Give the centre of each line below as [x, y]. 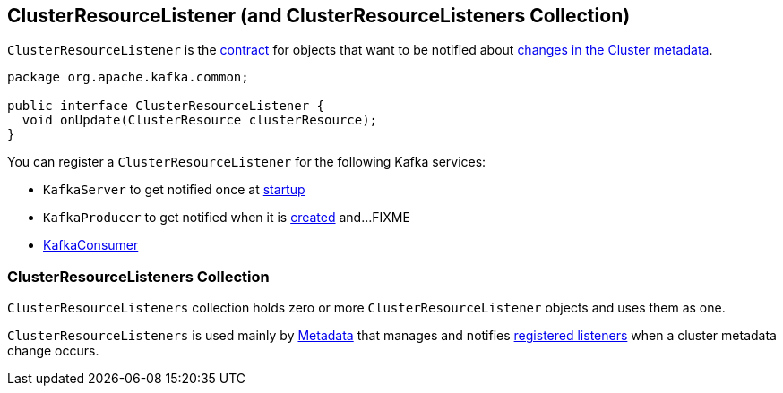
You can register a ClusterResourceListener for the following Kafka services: [247, 162]
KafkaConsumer [91, 245]
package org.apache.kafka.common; [128, 77]
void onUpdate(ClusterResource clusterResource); [200, 120]
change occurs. [53, 351]
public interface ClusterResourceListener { [166, 106]
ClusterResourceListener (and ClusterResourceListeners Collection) [319, 16]
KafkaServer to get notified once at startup [174, 190]
